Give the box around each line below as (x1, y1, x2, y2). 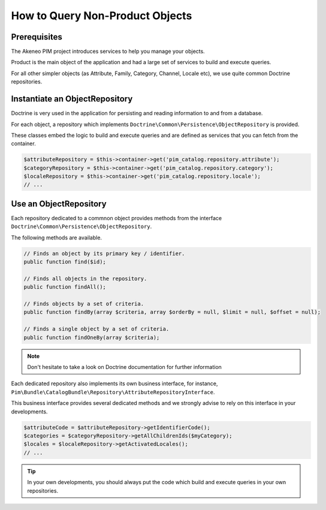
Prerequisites (11, 32, 62, 42)
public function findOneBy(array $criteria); (23, 334, 160, 341)
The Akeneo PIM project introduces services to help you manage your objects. (11, 48, 205, 55)
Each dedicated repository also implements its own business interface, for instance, (11, 380, 218, 387)
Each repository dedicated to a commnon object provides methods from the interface (11, 214, 222, 221)
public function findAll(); (23, 284, 106, 290)
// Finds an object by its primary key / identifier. (23, 250, 185, 257)
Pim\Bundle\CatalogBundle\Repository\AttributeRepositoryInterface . (11, 388, 215, 395)
